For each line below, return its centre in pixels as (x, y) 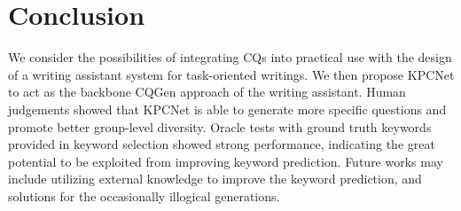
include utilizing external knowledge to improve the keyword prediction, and (215, 179)
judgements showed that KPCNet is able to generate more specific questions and (227, 109)
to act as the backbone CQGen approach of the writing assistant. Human (207, 92)
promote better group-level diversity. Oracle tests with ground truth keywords (220, 126)
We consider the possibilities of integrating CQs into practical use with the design (230, 57)
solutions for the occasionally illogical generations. (144, 195)
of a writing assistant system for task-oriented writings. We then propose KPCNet (231, 74)
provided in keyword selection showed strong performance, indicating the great (222, 144)
